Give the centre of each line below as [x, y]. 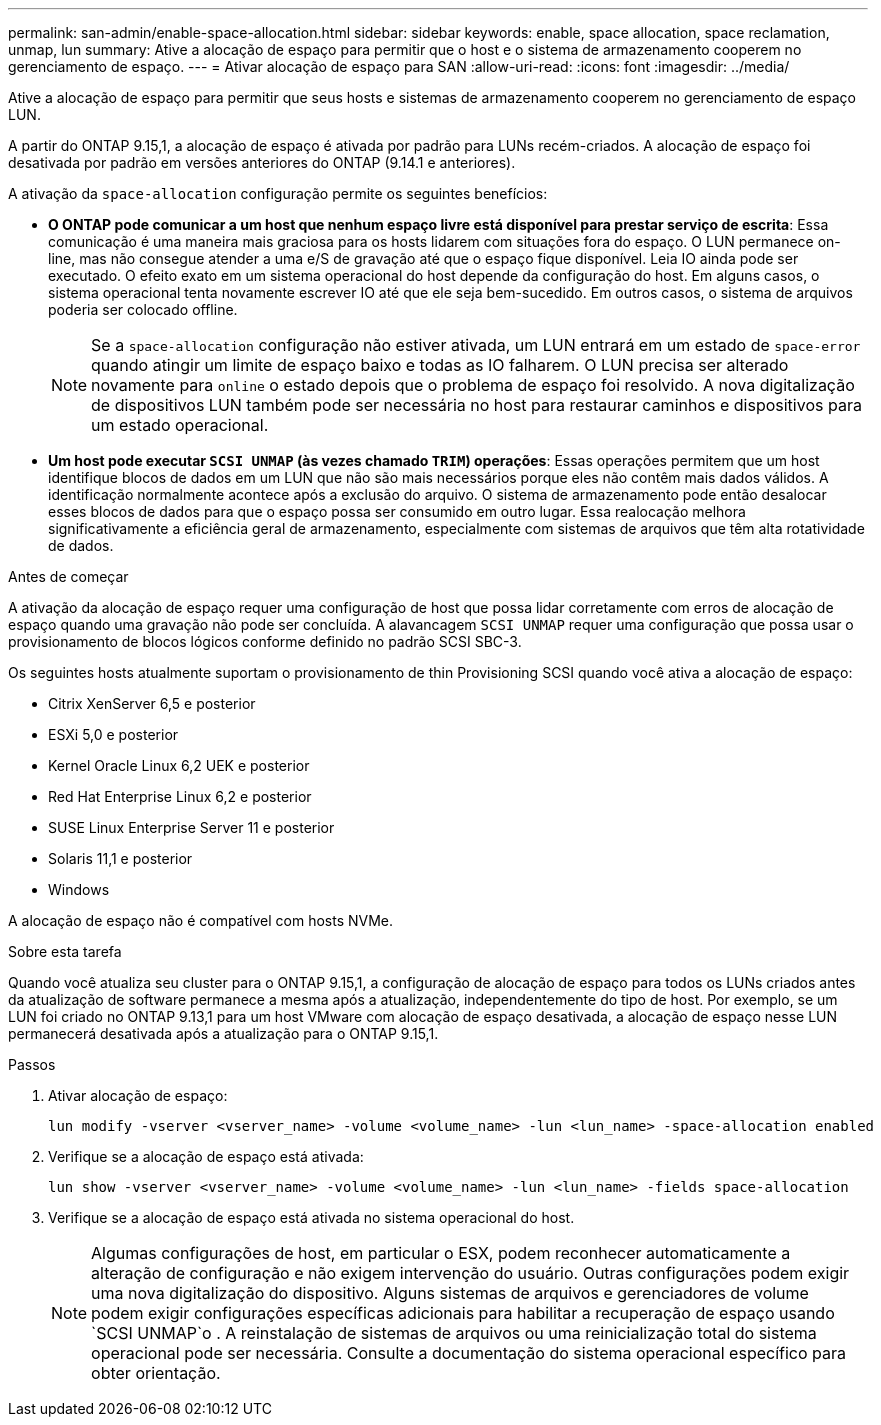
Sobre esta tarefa [65, 951]
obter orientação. [156, 1373]
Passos [32, 1064]
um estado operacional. [180, 425]
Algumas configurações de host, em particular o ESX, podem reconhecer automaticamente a [441, 1253]
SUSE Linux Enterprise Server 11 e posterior [191, 827]
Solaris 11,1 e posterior [120, 858]
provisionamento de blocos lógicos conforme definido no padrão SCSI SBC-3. [265, 641]
